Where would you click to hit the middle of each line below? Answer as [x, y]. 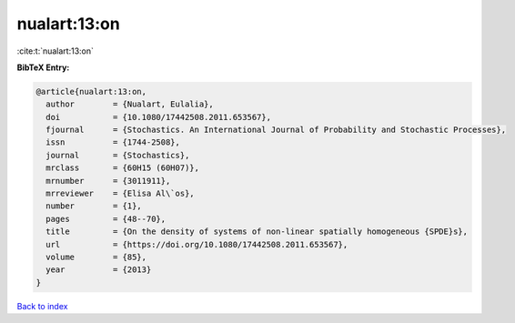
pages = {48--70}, [106, 219]
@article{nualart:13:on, [91, 91]
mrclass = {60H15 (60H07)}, [123, 168]
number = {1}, [94, 206]
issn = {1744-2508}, [113, 142]
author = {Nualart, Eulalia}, [130, 104]
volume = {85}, [96, 257]
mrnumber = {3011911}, [108, 181]
